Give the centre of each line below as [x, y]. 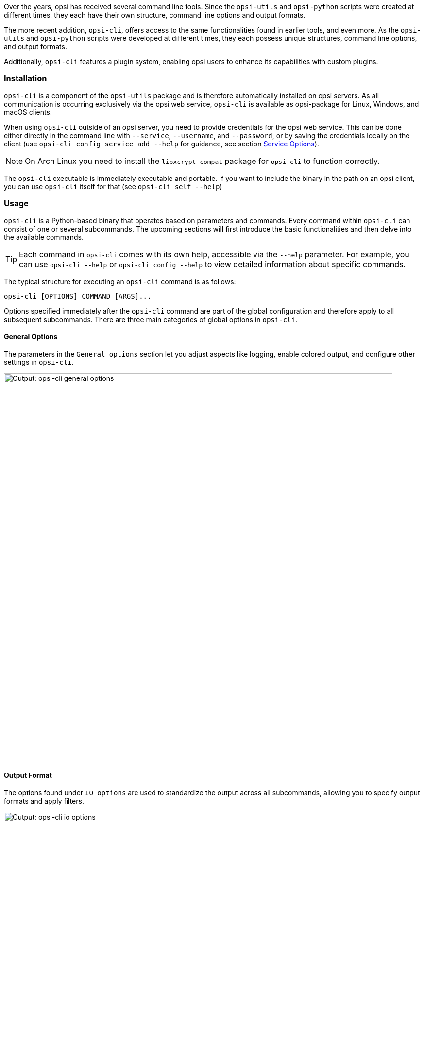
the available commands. [44, 237]
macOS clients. [28, 112]
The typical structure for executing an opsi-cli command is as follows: [120, 281]
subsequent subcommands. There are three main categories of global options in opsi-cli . [151, 319]
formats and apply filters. [44, 801]
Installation [25, 79]
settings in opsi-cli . [39, 362]
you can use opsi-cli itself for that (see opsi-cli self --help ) [113, 186]
